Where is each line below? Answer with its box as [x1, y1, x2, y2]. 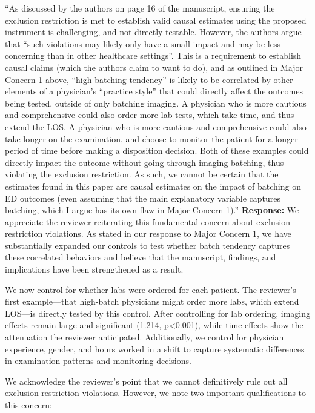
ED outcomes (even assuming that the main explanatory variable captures [5, 191, 281, 204]
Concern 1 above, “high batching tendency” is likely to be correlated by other [5, 73, 293, 85]
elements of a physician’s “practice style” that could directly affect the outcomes [5, 85, 303, 97]
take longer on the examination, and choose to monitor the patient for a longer [5, 132, 298, 145]
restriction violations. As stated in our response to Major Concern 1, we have [5, 227, 291, 240]
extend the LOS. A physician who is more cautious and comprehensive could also [5, 120, 307, 133]
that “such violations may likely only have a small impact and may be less [5, 37, 280, 50]
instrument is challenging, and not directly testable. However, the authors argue [5, 25, 302, 38]
